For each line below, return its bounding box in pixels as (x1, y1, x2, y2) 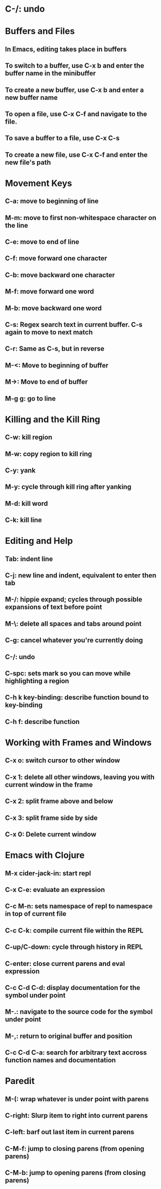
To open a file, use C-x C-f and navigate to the (5, 110, 147, 118)
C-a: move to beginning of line (5, 197, 99, 205)
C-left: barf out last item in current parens (5, 1128, 135, 1136)
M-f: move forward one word (5, 287, 94, 296)
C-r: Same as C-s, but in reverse (5, 345, 105, 353)
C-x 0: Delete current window (5, 830, 96, 838)
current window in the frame (5, 780, 93, 789)
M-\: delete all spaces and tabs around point (5, 619, 142, 628)
